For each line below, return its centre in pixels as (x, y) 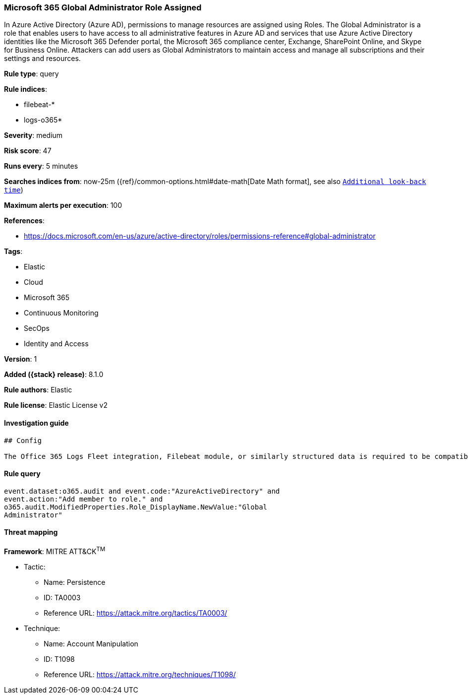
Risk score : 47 (28, 151)
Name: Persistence (75, 582)
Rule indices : (26, 89)
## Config (23, 440)
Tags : (13, 252)
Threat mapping (31, 532)
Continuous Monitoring (61, 313)
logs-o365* (43, 120)
